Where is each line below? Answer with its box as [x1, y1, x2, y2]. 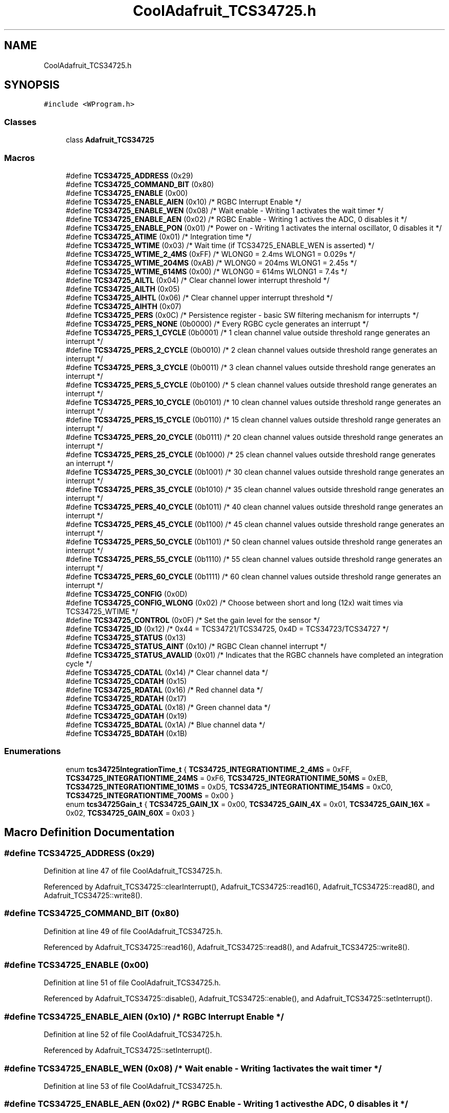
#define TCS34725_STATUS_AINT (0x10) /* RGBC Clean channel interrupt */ [66, 641, 326, 651]
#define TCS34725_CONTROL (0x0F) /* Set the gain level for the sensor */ [66, 615, 320, 624]
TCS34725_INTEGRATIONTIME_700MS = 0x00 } [66, 791, 234, 800]
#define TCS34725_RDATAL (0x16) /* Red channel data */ [66, 685, 263, 694]
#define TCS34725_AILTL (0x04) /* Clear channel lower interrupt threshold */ [66, 275, 330, 285]
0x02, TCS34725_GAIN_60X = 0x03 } [66, 808, 195, 817]
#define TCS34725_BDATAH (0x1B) [66, 728, 188, 738]
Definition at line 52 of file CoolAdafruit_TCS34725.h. [44, 1030, 222, 1039]
